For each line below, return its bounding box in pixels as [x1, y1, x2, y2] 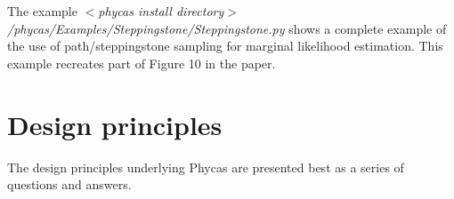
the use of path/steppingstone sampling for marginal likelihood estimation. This [7, 36, 443, 55]
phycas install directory [98, 2, 224, 20]
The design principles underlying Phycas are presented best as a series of [7, 157, 404, 176]
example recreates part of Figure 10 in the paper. [7, 53, 276, 72]
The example [7, 2, 77, 20]
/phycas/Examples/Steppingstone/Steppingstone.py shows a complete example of [7, 19, 447, 37]
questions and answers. [7, 175, 132, 194]
